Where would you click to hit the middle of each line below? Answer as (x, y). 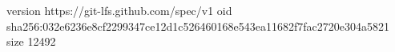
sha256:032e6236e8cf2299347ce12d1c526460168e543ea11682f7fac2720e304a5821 (198, 26)
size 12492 (31, 41)
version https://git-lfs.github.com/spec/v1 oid (119, 10)
